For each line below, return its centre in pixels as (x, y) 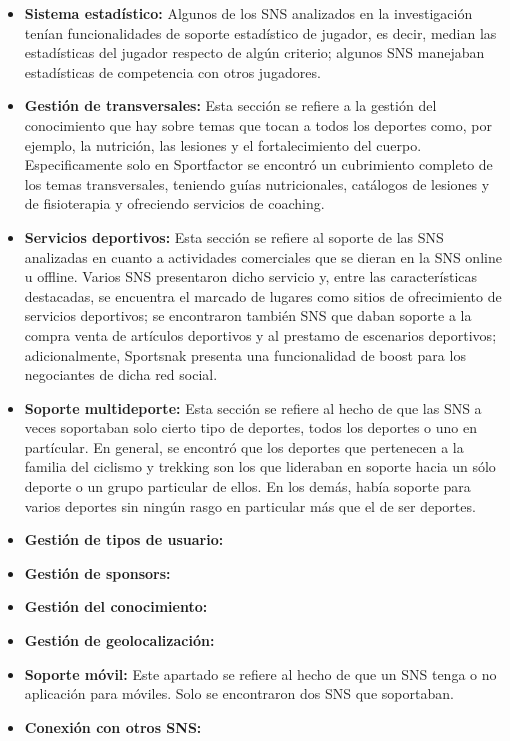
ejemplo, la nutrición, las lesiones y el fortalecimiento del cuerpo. (223, 144)
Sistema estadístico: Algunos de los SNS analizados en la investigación (248, 13)
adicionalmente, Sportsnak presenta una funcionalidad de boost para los (245, 354)
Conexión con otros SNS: (113, 726)
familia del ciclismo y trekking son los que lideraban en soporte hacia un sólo (260, 466)
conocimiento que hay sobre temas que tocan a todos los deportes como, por (258, 124)
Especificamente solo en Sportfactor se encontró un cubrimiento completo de (258, 164)
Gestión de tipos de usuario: (124, 539)
